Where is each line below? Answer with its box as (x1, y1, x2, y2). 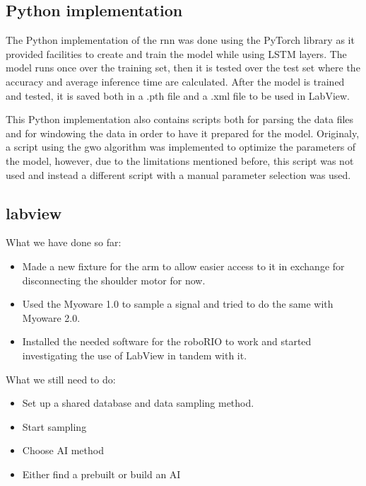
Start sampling (22, 419, 87, 434)
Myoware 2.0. (22, 310, 81, 325)
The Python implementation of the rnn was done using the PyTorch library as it (6, 33, 355, 47)
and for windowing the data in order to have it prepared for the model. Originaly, (6, 125, 360, 140)
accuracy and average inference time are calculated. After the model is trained (6, 74, 345, 88)
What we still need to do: (6, 371, 116, 386)
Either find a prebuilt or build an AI (22, 466, 181, 481)
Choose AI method (22, 443, 104, 458)
